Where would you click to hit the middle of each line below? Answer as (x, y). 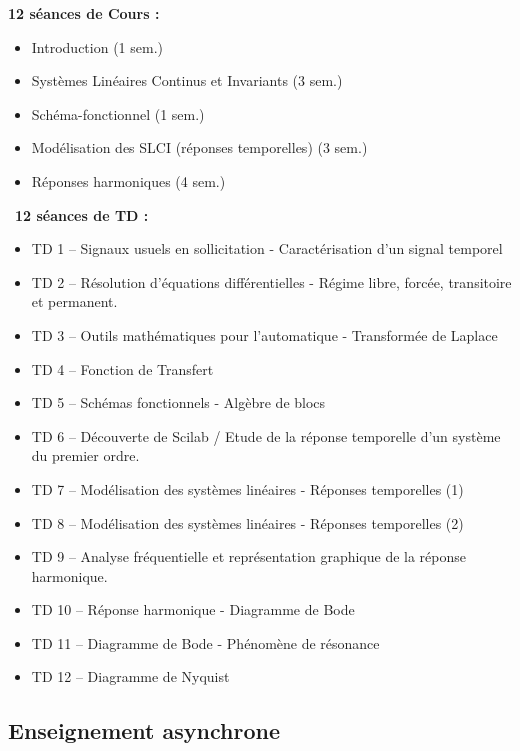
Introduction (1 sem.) (97, 46)
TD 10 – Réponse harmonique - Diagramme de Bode (193, 609)
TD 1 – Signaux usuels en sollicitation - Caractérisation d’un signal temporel (267, 248)
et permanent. (74, 301)
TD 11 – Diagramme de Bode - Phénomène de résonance (205, 642)
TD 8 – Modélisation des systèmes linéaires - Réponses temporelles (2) (247, 522)
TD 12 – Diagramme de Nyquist (130, 676)
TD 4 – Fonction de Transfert (122, 368)
